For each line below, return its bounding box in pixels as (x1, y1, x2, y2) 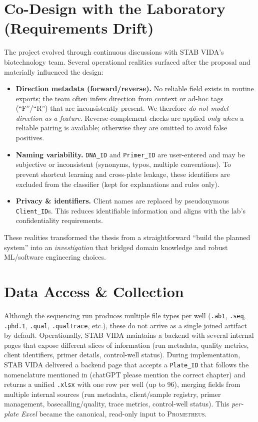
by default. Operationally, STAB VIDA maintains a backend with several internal (4, 330, 254, 340)
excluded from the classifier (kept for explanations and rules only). (15, 178, 219, 189)
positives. (15, 132, 44, 143)
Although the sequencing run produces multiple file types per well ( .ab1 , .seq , (4, 310, 246, 320)
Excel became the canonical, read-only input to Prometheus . (20, 408, 207, 419)
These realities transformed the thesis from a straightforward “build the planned (4, 232, 250, 242)
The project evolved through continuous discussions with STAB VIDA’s (4, 47, 224, 57)
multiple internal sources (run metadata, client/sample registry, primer (4, 388, 221, 399)
